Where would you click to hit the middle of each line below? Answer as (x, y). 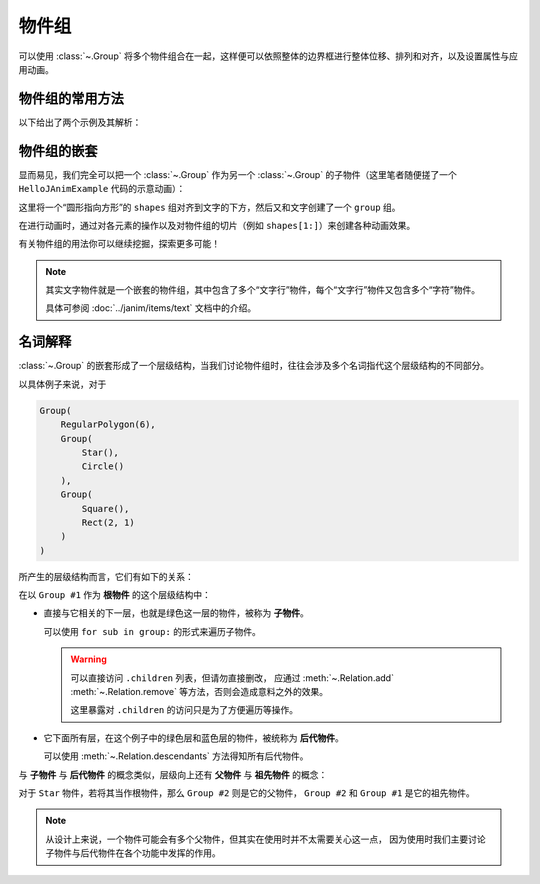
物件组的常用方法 (71, 98)
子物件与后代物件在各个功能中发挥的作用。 (133, 853)
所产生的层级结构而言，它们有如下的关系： (106, 576)
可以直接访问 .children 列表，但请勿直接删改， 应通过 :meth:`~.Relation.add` (232, 677)
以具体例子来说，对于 (62, 384)
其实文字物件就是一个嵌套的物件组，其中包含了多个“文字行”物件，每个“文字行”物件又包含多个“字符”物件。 (262, 290)
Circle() (103, 466)
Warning (88, 659)
